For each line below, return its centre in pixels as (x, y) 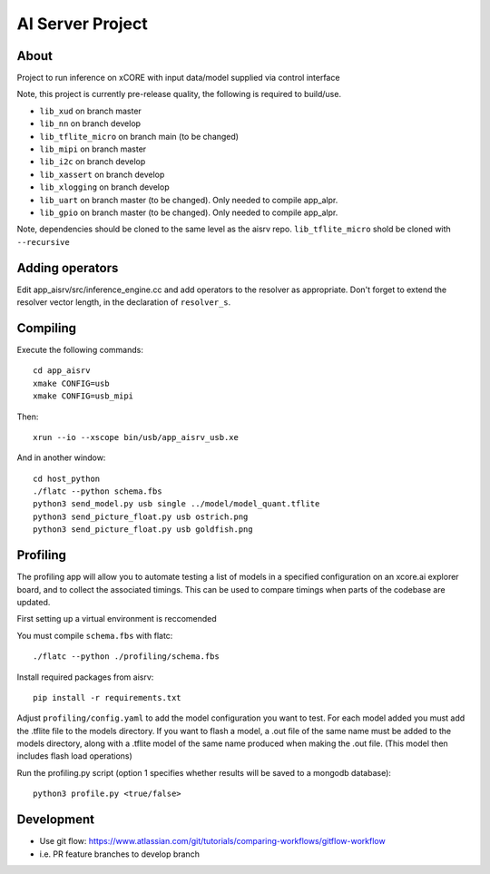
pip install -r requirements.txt (107, 697)
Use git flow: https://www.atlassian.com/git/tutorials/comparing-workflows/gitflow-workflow (212, 841)
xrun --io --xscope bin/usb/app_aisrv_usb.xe (136, 437)
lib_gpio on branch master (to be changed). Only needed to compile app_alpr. (189, 212)
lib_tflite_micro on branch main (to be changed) (139, 136)
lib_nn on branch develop (90, 123)
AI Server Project (83, 24)
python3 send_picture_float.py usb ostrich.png (141, 516)
